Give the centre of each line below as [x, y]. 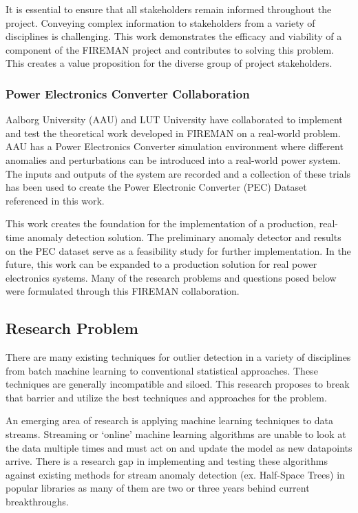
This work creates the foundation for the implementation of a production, [161, 223]
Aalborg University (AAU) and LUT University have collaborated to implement [174, 119]
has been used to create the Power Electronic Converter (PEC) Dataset [156, 187]
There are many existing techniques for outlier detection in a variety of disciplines [178, 357]
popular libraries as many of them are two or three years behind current [158, 488]
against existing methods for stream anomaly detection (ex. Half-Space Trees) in [175, 474]
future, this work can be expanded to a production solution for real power [161, 264]
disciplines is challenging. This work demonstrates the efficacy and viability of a [174, 36]
